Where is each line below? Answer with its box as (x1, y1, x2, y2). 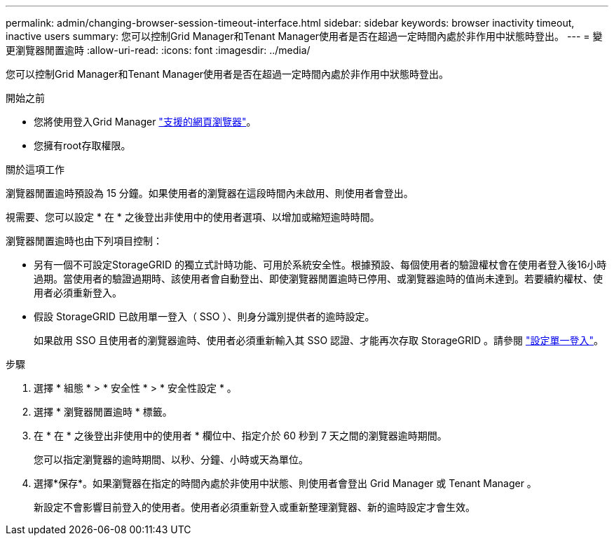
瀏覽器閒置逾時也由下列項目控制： (6, 235, 163, 247)
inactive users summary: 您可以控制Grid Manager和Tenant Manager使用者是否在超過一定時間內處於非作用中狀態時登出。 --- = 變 (6, 30, 603, 42)
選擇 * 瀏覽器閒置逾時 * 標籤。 (34, 406, 172, 418)
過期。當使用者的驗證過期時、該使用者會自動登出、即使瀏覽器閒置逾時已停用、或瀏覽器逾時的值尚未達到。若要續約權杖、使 (34, 273, 603, 285)
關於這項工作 (6, 163, 64, 175)
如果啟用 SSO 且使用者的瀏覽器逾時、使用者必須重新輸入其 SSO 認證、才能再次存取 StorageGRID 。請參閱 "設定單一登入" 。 (34, 334, 603, 346)
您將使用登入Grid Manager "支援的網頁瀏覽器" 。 (34, 116, 257, 128)
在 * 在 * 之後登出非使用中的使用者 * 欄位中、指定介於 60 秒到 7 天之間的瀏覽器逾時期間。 (34, 430, 447, 441)
